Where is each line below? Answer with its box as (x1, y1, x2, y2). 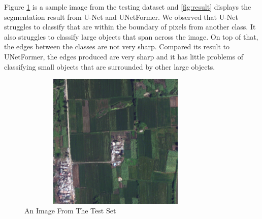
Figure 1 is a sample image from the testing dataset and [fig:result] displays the (4, 2, 251, 12)
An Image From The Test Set (24, 205, 116, 216)
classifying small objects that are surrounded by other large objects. (4, 61, 215, 72)
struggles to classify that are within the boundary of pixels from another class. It (4, 21, 256, 32)
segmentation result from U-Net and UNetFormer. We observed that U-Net (4, 11, 239, 22)
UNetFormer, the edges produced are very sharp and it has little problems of (4, 51, 243, 61)
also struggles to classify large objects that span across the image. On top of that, (4, 31, 258, 42)
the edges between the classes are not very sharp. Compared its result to (4, 41, 230, 52)
